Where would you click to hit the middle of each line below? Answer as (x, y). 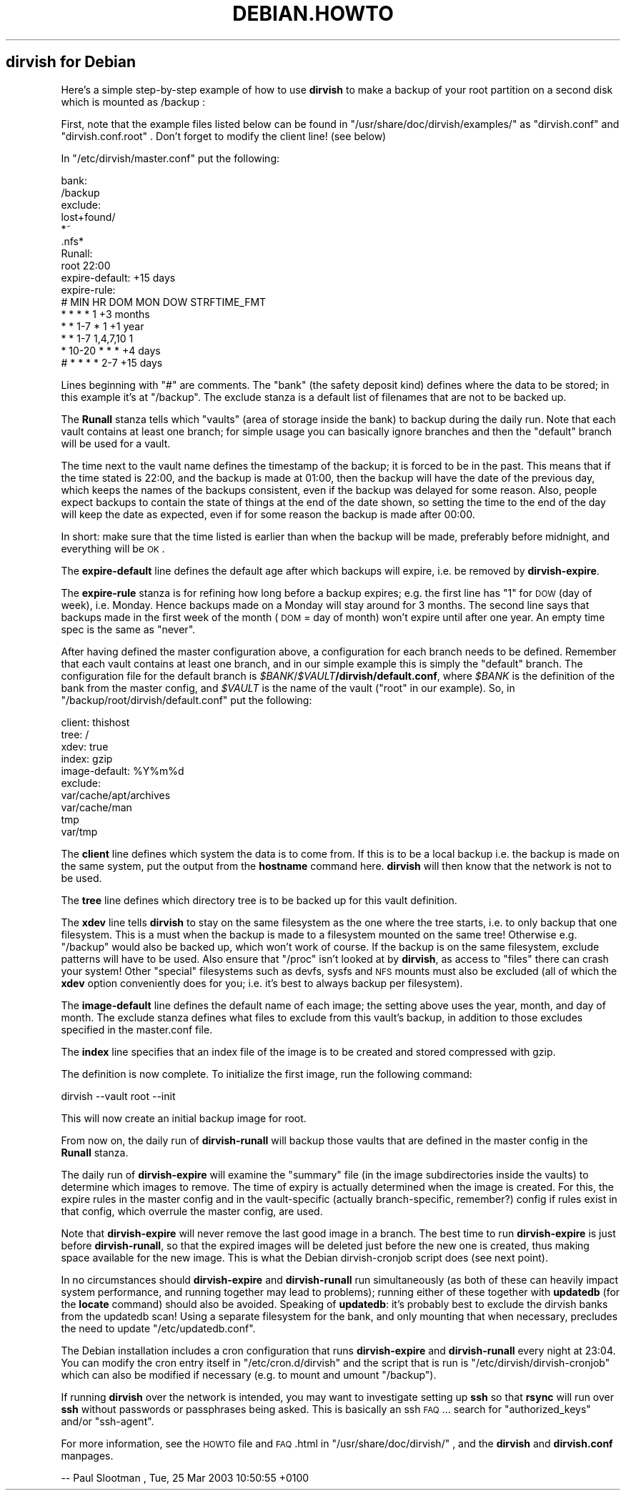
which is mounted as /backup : (133, 101)
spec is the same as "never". (128, 629)
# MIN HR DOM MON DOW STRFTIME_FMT (164, 302)
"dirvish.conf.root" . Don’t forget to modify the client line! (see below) (224, 136)
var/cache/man (96, 807)
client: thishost (95, 722)
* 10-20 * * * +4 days (111, 350)
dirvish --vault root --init (118, 1096)
